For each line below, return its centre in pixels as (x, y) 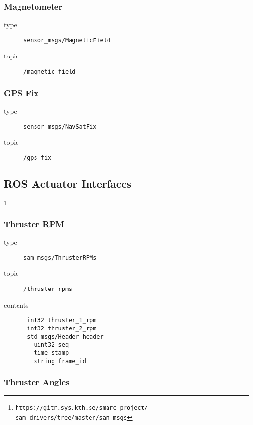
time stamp (51, 353)
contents (16, 304)
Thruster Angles (37, 382)
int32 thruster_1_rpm (62, 320)
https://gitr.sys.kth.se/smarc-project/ (81, 408)
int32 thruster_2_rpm (62, 328)
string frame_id (60, 361)
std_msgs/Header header (65, 337)
